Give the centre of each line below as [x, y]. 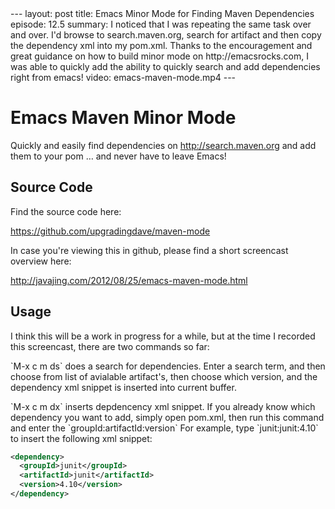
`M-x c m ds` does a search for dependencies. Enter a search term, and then [168, 366]
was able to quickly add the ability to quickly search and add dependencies [165, 66]
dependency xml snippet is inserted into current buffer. [123, 387]
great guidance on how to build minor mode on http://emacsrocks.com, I [159, 56]
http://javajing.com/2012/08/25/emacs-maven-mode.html [129, 280]
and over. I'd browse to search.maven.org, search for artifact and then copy [166, 35]
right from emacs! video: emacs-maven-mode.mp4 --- [123, 77]
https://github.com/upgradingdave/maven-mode [110, 231]
